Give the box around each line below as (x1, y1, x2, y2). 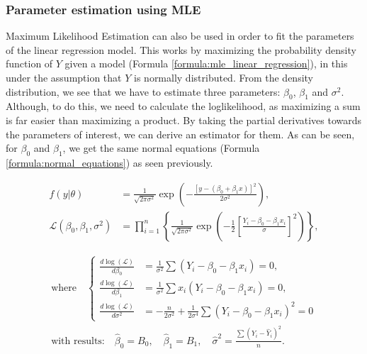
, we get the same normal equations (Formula (62, 140, 260, 155)
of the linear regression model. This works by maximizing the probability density (6, 42, 356, 57)
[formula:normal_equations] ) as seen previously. (6, 155, 213, 170)
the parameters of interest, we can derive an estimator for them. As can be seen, (6, 126, 355, 141)
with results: (51, 336, 105, 346)
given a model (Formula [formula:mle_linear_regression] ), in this (64, 56, 348, 71)
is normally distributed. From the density (134, 70, 313, 84)
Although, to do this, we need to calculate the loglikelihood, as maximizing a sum (6, 99, 361, 114)
